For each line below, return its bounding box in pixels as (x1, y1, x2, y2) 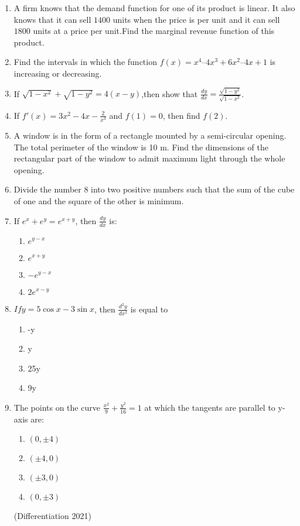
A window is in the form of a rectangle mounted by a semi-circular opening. (13, 129, 287, 142)
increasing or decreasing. (13, 67, 102, 79)
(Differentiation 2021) (13, 510, 91, 522)
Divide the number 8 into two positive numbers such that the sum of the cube (13, 183, 295, 195)
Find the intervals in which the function (13, 56, 157, 68)
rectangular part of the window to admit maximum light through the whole (13, 152, 285, 164)
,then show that (141, 87, 198, 99)
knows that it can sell (13, 13, 91, 25)
